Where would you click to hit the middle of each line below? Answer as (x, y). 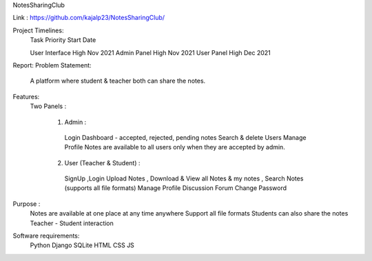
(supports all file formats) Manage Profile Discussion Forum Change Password (176, 188)
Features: (26, 96)
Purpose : (27, 204)
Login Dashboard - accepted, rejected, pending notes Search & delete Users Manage (185, 137)
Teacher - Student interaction (72, 223)
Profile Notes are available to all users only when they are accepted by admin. (175, 147)
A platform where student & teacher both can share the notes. (118, 81)
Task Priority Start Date (63, 40)
